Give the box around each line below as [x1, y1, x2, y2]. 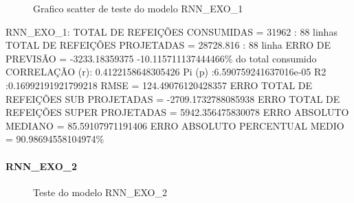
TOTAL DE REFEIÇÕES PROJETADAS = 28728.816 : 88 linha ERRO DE [5, 38, 331, 52]
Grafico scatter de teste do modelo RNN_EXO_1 [33, 1, 243, 15]
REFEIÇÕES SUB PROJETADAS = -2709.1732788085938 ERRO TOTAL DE [5, 91, 340, 106]
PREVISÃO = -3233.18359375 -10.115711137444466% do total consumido [5, 51, 317, 65]
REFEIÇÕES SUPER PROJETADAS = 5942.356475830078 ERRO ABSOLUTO [5, 105, 349, 119]
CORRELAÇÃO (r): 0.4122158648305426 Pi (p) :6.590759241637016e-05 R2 [5, 64, 327, 79]
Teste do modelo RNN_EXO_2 [33, 184, 167, 199]
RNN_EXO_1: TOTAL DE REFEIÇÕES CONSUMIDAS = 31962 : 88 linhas [5, 24, 338, 38]
